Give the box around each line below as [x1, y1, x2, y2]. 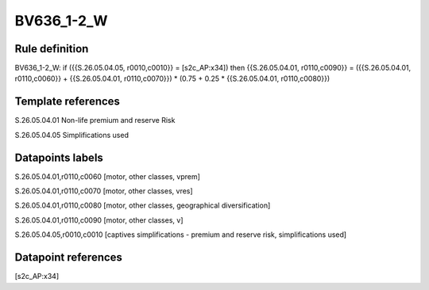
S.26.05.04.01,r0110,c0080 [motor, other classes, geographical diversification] [14, 200, 271, 210]
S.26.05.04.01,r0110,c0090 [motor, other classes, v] [14, 215, 184, 225]
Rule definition [14, 42, 89, 55]
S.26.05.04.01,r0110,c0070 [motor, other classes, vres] [14, 186, 194, 196]
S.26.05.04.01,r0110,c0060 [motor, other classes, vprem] [14, 171, 200, 181]
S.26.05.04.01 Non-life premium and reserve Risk [14, 116, 176, 125]
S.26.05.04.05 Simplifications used [14, 130, 129, 139]
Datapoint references [14, 250, 123, 265]
